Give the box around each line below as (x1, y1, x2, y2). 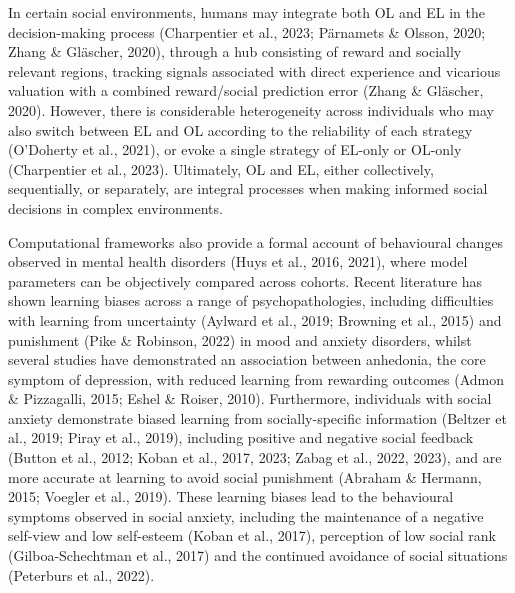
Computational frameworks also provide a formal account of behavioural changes (8, 231, 504, 252)
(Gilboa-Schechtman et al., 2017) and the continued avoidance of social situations (8, 545, 508, 566)
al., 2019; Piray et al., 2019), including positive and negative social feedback (8, 427, 474, 448)
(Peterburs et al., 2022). (8, 564, 155, 585)
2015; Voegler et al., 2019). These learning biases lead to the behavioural (8, 486, 454, 507)
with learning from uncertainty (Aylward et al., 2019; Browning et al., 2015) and (8, 309, 502, 330)
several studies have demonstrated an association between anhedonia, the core (8, 349, 486, 370)
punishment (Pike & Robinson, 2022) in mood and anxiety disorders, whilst (8, 329, 472, 350)
